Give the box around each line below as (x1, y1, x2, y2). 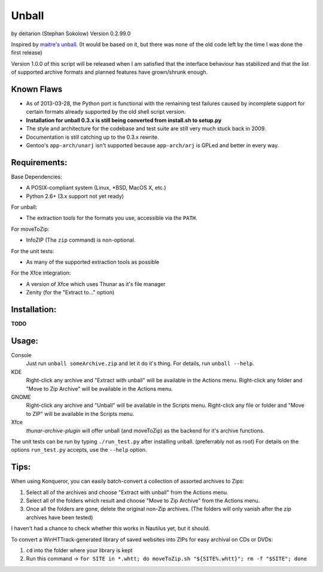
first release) (11, 49, 43, 56)
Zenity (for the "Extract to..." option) (26, 289, 115, 296)
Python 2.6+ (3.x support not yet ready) (26, 192, 124, 200)
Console (11, 351, 32, 358)
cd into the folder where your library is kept (26, 546, 133, 553)
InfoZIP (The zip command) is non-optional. (26, 236, 136, 244)
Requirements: (11, 157, 68, 168)
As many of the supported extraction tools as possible (26, 258, 160, 266)
